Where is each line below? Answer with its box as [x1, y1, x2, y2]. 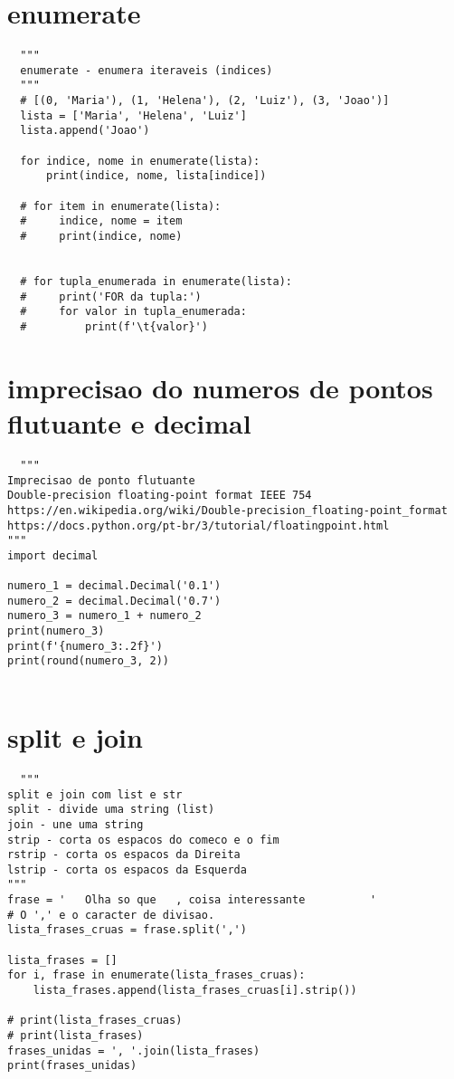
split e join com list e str [7, 788, 183, 801]
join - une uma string [7, 817, 144, 831]
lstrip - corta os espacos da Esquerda [7, 863, 247, 876]
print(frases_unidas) [7, 1059, 137, 1073]
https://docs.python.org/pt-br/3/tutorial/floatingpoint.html [7, 519, 390, 532]
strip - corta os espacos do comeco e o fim [7, 833, 279, 846]
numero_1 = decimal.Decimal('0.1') [7, 579, 222, 593]
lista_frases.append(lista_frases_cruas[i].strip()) [33, 984, 357, 998]
